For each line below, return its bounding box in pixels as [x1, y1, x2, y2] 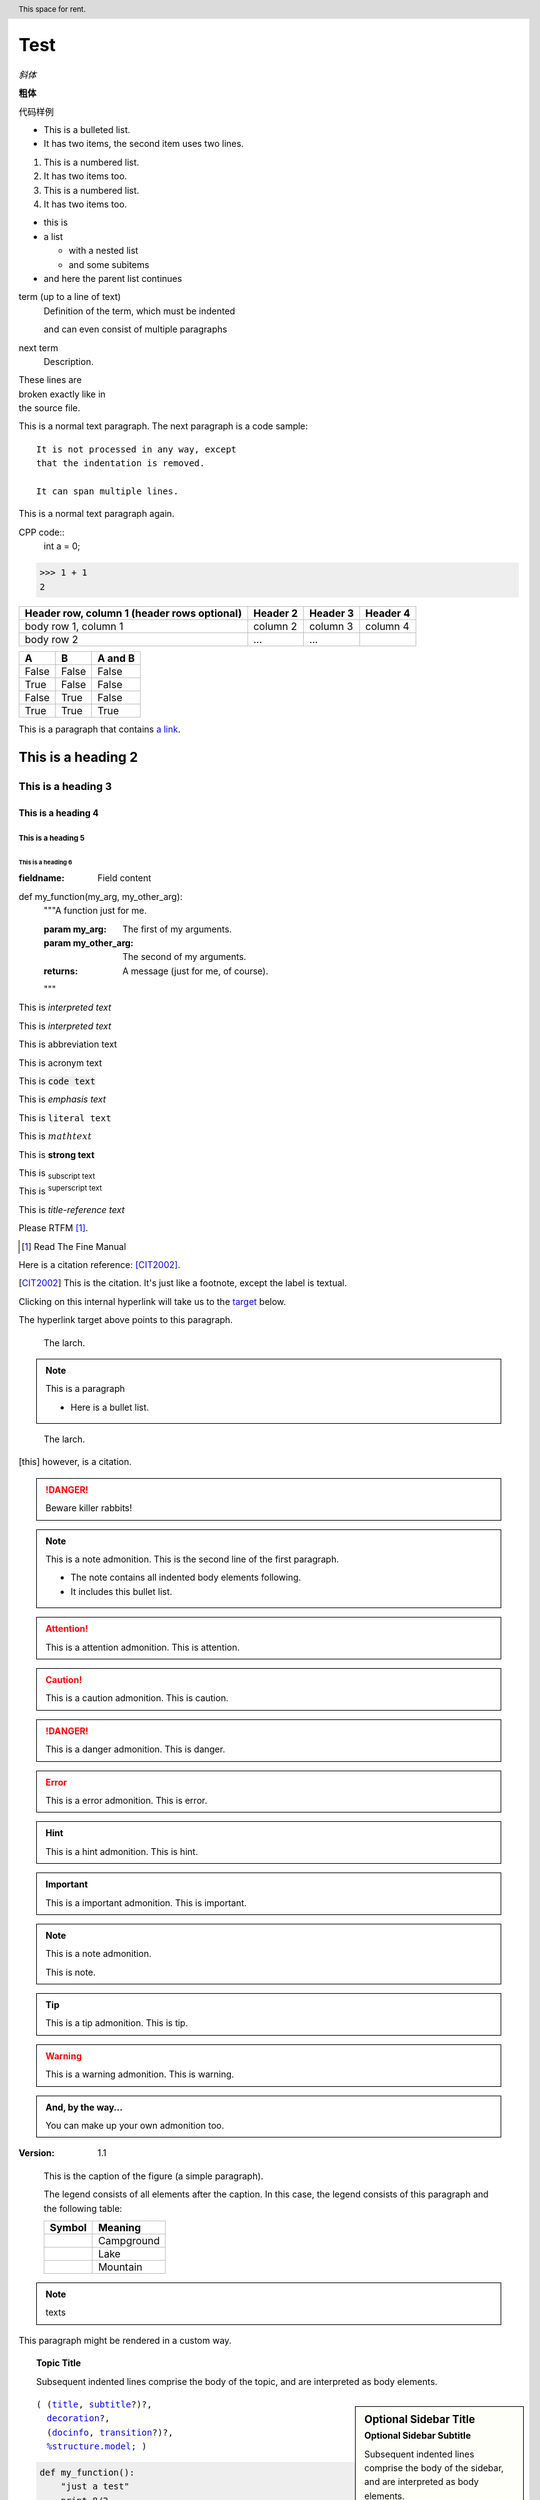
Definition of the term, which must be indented [43, 305, 236, 317]
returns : [43, 965, 79, 977]
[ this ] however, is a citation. [18, 1456, 132, 1468]
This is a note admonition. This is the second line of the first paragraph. [45, 1553, 340, 1565]
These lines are [18, 374, 82, 386]
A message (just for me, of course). [122, 965, 269, 977]
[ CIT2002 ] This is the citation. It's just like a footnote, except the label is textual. [18, 1277, 347, 1289]
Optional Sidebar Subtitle [364, 2430, 472, 2442]
